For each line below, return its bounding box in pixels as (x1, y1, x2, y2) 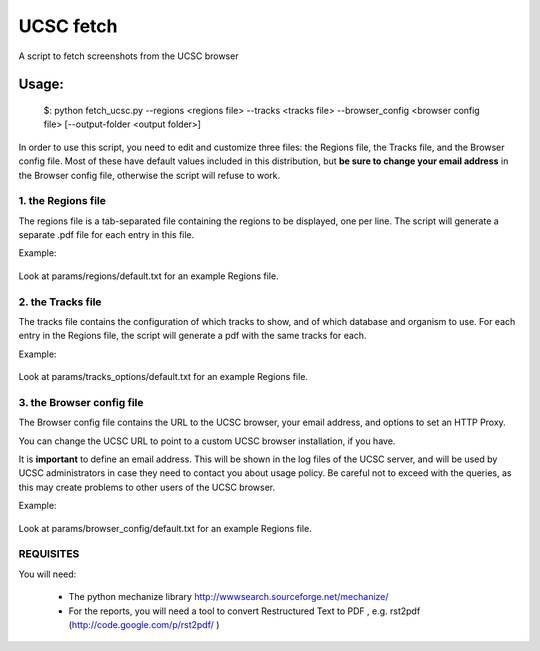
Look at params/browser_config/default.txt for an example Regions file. (18, 522, 312, 534)
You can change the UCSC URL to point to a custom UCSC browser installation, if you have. (18, 435, 396, 447)
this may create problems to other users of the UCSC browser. (18, 481, 276, 493)
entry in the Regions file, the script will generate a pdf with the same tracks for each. (18, 330, 367, 342)
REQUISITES (18, 547, 80, 561)
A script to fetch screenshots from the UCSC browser (18, 50, 239, 62)
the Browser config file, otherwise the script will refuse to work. (18, 169, 281, 181)
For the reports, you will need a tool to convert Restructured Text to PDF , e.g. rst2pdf (68, 605, 421, 617)
